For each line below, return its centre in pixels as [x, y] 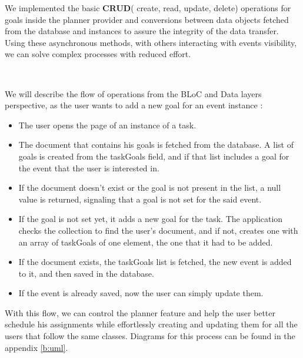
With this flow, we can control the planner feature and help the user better [140, 312]
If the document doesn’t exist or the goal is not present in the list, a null [150, 188]
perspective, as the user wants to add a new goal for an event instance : [134, 105]
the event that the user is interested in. [89, 168]
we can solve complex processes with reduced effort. [98, 54]
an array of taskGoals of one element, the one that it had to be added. [146, 242]
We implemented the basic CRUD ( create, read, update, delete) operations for [148, 8]
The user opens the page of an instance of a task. [107, 125]
